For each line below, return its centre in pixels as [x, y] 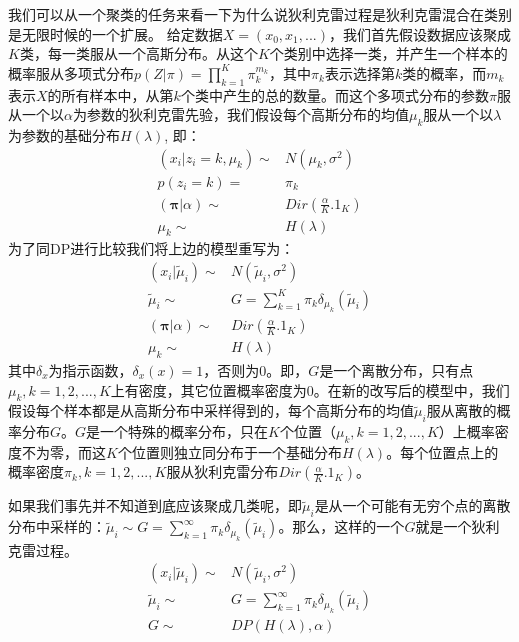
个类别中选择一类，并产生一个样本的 [388, 53]
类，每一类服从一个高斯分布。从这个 [138, 53]
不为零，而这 [63, 451]
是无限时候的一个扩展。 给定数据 [115, 33]
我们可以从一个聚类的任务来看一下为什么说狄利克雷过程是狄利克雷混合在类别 [260, 14]
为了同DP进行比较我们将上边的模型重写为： [151, 248]
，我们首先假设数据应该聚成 [419, 33]
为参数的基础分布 [64, 134]
